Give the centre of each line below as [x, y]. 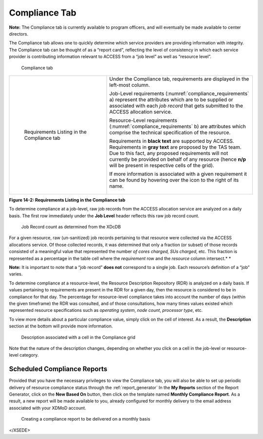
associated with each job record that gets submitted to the [176, 106]
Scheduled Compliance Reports [58, 369]
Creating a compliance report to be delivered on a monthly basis [86, 419]
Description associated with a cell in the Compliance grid [78, 337]
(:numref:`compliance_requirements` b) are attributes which [178, 126]
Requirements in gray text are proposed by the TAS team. [175, 147]
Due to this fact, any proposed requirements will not [169, 153]
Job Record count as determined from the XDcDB [71, 227]
